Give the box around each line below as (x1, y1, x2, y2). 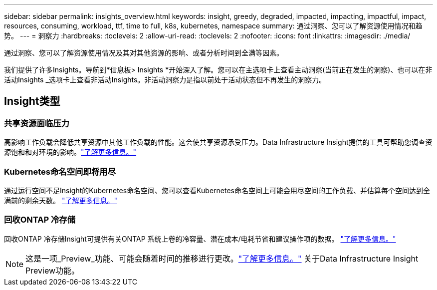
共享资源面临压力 (4, 118, 69, 128)
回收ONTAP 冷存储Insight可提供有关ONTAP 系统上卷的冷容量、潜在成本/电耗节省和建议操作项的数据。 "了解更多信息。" (4, 234, 396, 243)
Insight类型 (4, 95, 60, 108)
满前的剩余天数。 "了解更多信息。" (4, 196, 117, 205)
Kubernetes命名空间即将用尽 (4, 166, 116, 177)
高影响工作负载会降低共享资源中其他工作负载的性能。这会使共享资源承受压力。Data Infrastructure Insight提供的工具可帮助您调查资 (4, 138, 433, 147)
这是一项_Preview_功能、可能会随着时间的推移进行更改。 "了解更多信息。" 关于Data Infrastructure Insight (25, 253, 419, 264)
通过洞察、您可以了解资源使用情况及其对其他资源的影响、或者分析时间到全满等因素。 (4, 48, 283, 57)
